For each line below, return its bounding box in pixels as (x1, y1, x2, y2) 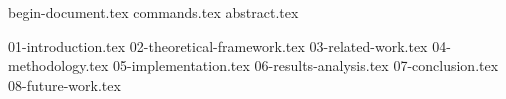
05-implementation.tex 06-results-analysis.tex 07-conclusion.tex (113, 55, 499, 76)
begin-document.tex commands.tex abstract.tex (8, 2, 299, 22)
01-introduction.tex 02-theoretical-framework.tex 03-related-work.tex (8, 35, 428, 56)
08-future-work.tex (8, 74, 121, 95)
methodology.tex (8, 55, 109, 76)
